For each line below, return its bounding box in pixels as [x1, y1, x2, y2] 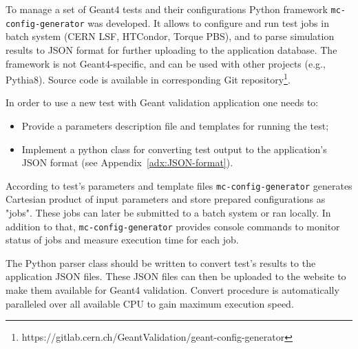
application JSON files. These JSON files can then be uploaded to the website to [6, 269, 346, 283]
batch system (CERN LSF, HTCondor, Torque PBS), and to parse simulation [6, 29, 335, 43]
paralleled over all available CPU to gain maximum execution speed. [6, 296, 294, 310]
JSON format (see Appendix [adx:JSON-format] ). [21, 155, 233, 170]
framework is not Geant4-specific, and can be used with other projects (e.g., [6, 56, 326, 70]
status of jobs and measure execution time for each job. [6, 232, 239, 247]
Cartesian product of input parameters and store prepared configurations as [6, 192, 326, 206]
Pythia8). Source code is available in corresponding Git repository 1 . [6, 70, 291, 86]
